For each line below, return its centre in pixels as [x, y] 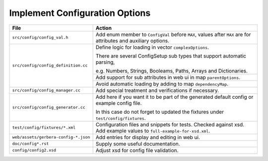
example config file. [119, 103]
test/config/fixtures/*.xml [44, 127]
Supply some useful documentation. [138, 144]
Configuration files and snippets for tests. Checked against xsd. [170, 124]
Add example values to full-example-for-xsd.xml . [153, 131]
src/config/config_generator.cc [49, 108]
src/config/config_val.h [40, 38]
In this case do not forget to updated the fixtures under [160, 112]
